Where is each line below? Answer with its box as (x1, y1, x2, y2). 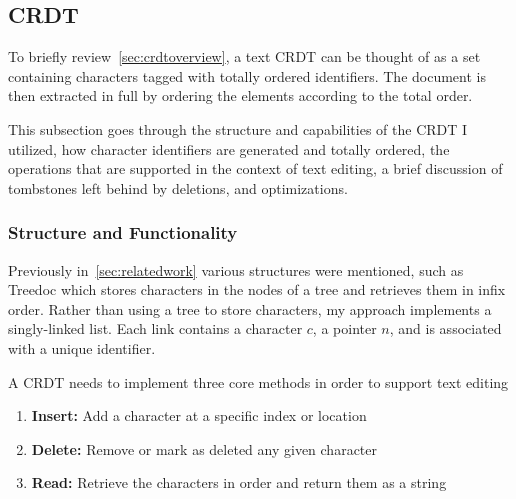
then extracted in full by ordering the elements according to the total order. (8, 85, 473, 106)
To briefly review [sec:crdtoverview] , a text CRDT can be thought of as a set (8, 46, 481, 67)
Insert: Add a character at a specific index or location (31, 405, 367, 426)
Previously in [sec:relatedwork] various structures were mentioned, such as (8, 259, 464, 280)
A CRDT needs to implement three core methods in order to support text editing (8, 371, 509, 392)
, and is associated (389, 318, 502, 339)
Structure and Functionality (8, 220, 238, 245)
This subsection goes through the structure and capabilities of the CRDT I (8, 118, 468, 139)
